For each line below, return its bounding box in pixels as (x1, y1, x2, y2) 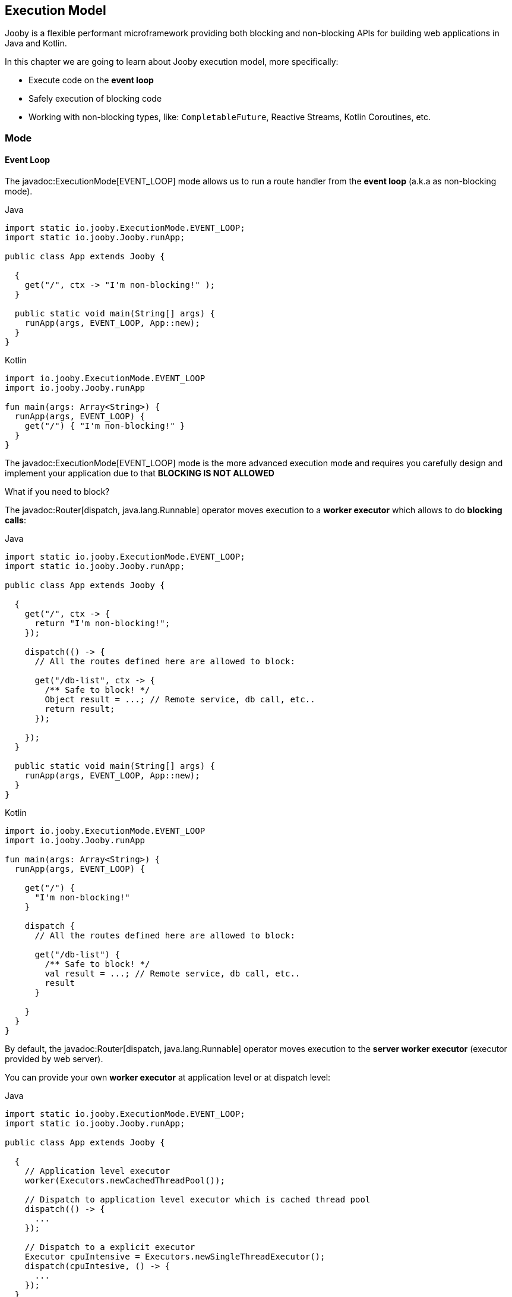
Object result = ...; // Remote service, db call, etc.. (45, 695, 315, 705)
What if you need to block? (5, 486, 110, 497)
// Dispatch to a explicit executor (24, 1242, 195, 1252)
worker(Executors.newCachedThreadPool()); (24, 1176, 225, 1186)
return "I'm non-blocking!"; (34, 618, 170, 629)
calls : (5, 515, 26, 526)
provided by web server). (5, 1054, 103, 1064)
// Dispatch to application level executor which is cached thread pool (24, 1195, 371, 1205)
